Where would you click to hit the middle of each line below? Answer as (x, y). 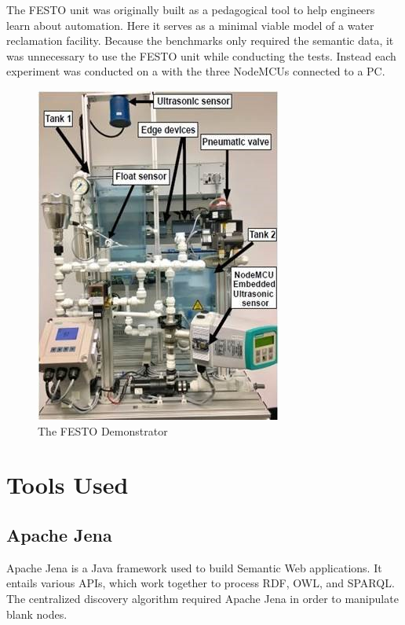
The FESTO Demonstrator (103, 430)
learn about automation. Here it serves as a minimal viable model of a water (190, 25)
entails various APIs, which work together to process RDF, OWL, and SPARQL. (201, 583)
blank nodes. (37, 614)
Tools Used (67, 485)
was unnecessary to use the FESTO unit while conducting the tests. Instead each (201, 55)
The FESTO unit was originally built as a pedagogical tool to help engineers (191, 9)
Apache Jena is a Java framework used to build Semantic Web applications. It (194, 567)
